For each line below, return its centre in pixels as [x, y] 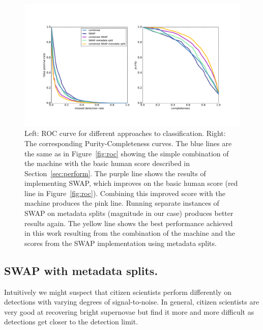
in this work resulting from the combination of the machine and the [130, 233]
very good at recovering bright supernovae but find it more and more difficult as [129, 311]
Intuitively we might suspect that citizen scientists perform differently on [118, 292]
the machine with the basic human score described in [107, 163]
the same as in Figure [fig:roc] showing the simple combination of [127, 153]
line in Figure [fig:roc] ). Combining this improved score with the [125, 193]
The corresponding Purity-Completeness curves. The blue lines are [128, 143]
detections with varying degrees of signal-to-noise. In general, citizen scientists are [132, 302]
